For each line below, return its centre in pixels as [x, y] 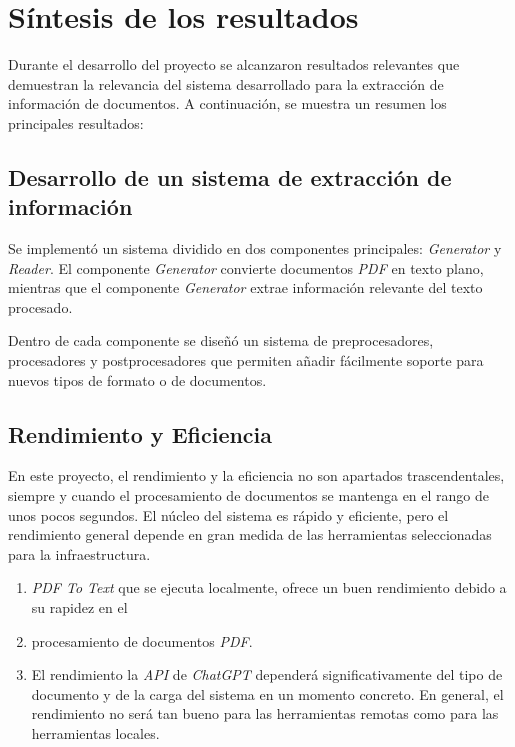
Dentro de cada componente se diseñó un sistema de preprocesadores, [221, 340]
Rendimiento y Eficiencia [140, 433]
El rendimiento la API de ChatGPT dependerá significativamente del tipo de [267, 674]
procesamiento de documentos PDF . [142, 640]
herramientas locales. [95, 732]
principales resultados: [76, 122]
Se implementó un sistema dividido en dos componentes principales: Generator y [255, 248]
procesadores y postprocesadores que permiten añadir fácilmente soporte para [246, 360]
